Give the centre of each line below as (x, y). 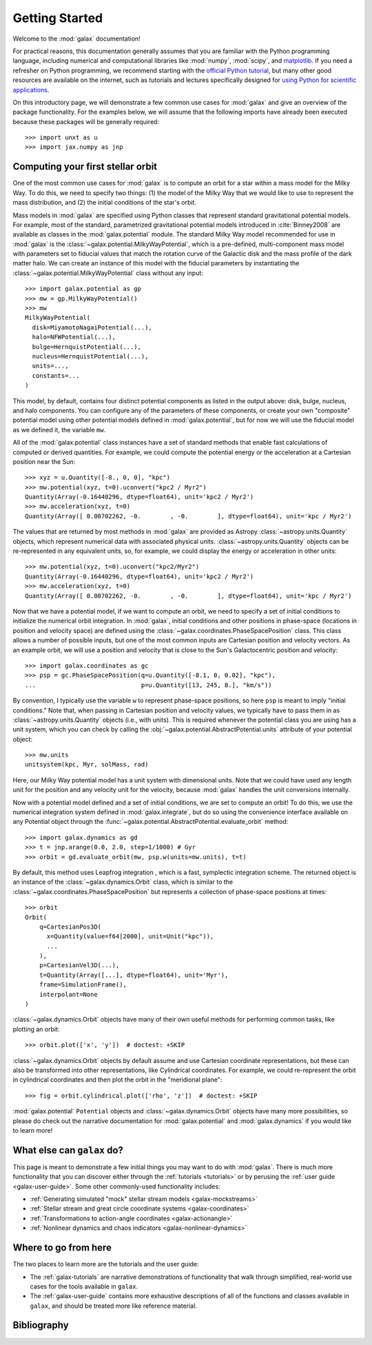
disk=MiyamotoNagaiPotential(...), (92, 327)
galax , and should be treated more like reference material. (114, 1306)
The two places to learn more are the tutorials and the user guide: (106, 1264)
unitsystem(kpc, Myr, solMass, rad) (87, 765)
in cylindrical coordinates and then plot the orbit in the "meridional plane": (117, 1080)
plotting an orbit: (36, 1029)
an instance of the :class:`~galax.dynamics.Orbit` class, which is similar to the (123, 882)
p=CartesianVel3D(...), (79, 965)
